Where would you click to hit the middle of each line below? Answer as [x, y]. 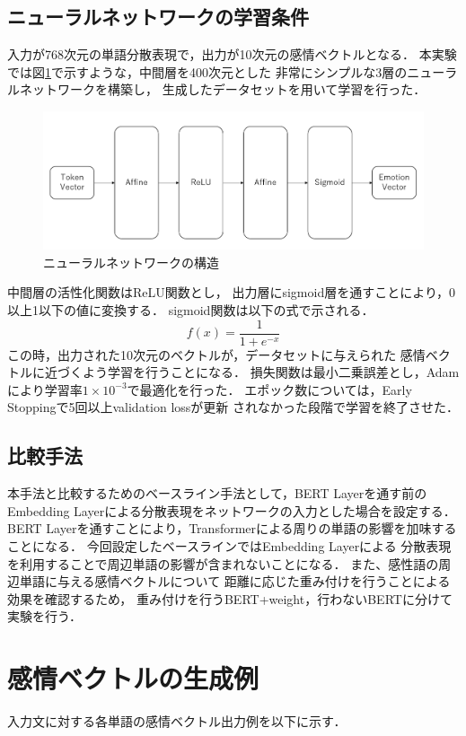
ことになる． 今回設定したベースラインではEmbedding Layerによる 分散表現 [229, 545]
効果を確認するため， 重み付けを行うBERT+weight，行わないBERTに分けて [230, 598]
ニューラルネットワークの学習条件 [158, 17]
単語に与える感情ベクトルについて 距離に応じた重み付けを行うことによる [235, 581]
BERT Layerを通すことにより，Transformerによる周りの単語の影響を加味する [232, 528]
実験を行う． [44, 616]
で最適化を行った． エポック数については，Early [269, 389]
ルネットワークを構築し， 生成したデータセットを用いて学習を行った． [217, 89]
